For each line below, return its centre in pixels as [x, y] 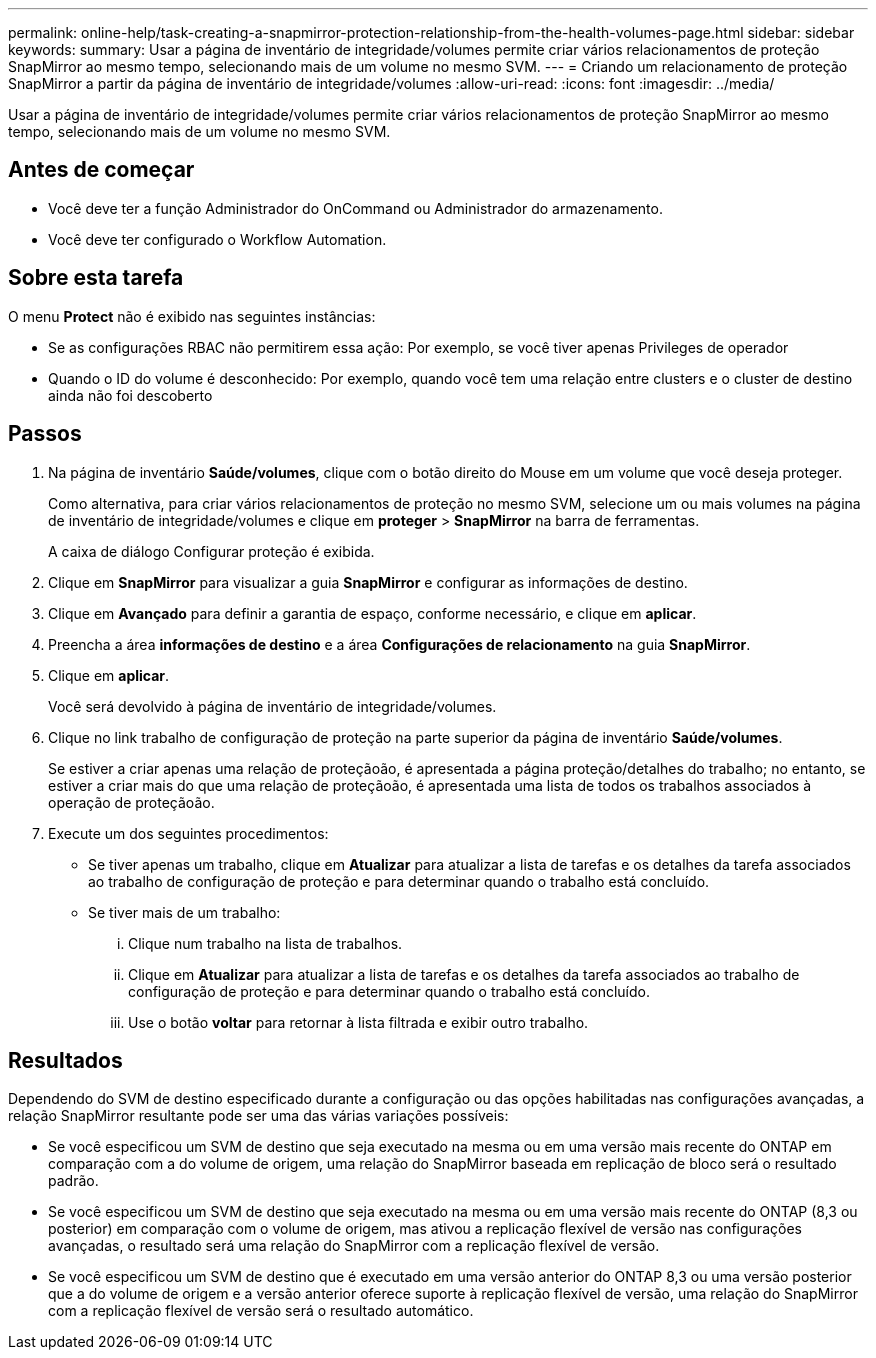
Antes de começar [101, 170]
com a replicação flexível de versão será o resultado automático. [261, 1311]
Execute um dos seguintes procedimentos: [188, 833]
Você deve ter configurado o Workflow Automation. [217, 239]
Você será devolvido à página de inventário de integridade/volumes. [272, 706]
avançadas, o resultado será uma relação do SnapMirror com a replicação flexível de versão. [354, 1246]
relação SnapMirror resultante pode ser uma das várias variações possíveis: [258, 1116]
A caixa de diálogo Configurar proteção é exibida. [211, 551]
